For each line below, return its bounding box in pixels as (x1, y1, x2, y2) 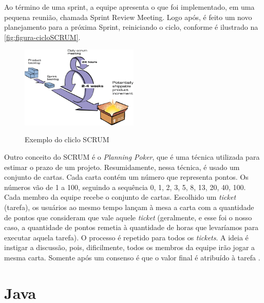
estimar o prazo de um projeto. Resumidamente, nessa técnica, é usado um (4, 161, 240, 172)
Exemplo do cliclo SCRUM (25, 134, 109, 145)
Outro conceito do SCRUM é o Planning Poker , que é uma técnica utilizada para (4, 151, 260, 162)
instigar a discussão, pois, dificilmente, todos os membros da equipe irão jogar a (4, 242, 255, 253)
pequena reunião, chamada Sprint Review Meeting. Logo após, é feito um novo (4, 11, 252, 22)
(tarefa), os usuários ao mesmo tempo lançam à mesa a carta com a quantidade (4, 202, 254, 212)
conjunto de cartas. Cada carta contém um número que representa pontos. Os (4, 172, 249, 182)
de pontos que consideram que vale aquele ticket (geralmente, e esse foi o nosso (4, 212, 252, 222)
